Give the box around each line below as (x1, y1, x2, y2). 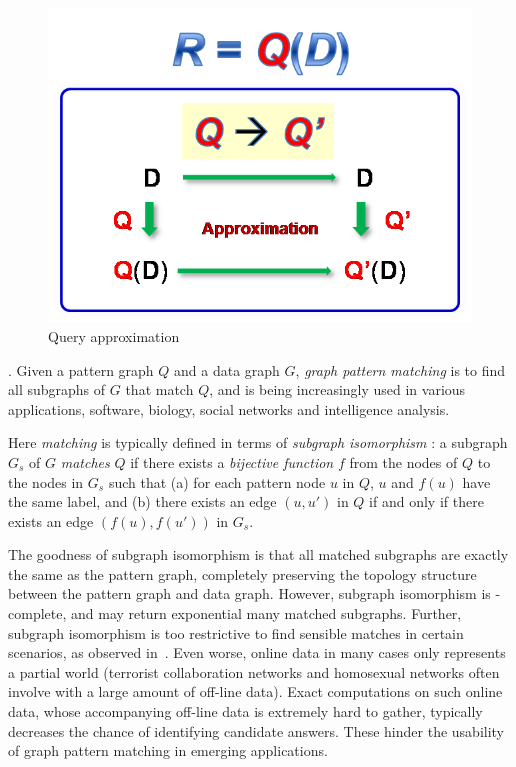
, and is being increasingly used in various (209, 379, 466, 400)
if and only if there (369, 491, 484, 512)
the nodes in (8, 471, 84, 492)
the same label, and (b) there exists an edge (8, 491, 277, 512)
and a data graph (174, 359, 280, 380)
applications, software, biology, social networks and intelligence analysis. (8, 398, 450, 419)
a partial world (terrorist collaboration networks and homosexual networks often (8, 661, 500, 682)
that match (125, 379, 194, 400)
